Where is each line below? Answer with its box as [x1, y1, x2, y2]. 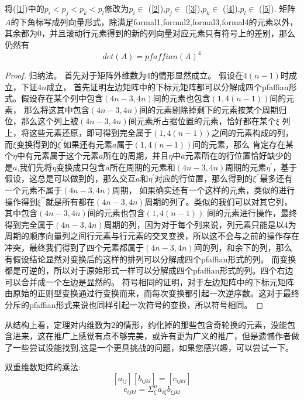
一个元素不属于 [5, 184, 62, 196]
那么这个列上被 [20, 115, 78, 127]
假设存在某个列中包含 [20, 92, 103, 104]
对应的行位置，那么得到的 [154, 172, 253, 184]
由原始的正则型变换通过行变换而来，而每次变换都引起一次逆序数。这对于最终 [5, 287, 299, 299]
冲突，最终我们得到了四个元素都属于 [5, 241, 144, 253]
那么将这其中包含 [23, 103, 89, 115]
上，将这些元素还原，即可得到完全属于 [5, 127, 152, 139]
